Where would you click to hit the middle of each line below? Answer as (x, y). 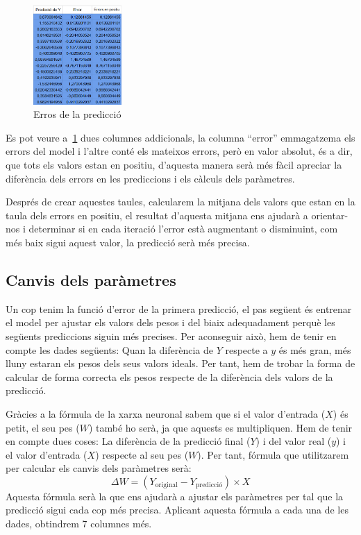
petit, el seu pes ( (43, 427)
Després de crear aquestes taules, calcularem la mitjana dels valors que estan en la (180, 202)
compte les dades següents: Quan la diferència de (109, 349)
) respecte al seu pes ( (142, 454)
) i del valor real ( (294, 441)
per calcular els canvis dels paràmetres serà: (99, 468)
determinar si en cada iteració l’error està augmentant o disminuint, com (183, 229)
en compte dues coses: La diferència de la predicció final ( (128, 441)
